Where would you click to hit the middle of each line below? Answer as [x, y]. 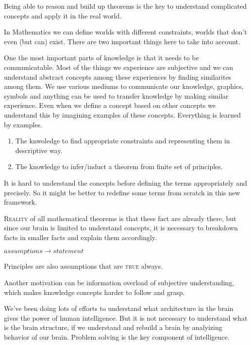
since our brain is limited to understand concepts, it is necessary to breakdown [121, 228]
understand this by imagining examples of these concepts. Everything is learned [123, 114]
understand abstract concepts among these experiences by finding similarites [118, 77]
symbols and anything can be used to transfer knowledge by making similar [116, 95]
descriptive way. [39, 150]
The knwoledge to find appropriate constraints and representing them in [123, 141]
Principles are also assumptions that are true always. [83, 266]
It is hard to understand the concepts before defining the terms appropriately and [125, 182]
